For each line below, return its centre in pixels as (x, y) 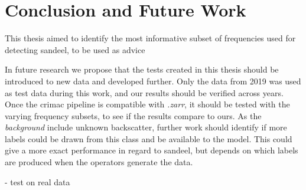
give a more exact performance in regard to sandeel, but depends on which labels (152, 150)
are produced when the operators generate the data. (99, 162)
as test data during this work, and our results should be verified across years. (144, 92)
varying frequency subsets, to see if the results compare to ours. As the (133, 115)
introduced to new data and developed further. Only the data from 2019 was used (153, 81)
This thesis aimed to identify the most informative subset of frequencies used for (150, 38)
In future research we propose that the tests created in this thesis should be (142, 69)
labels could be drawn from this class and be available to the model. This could (149, 138)
